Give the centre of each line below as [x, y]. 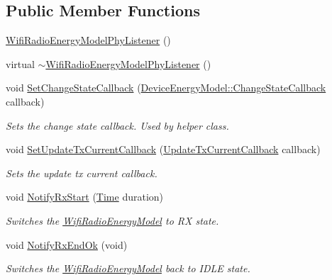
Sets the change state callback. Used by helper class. [117, 125]
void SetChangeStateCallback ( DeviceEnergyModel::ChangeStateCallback [166, 88]
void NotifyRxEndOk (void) [67, 244]
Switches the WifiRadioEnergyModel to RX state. [112, 220]
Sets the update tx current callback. [82, 173]
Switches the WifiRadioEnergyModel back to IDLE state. [128, 268]
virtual [20, 63]
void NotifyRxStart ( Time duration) [85, 197]
